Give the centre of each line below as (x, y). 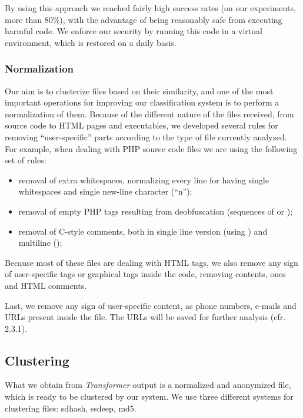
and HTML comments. (46, 285)
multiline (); (40, 243)
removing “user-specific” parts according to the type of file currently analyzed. (146, 136)
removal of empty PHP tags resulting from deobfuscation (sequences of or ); (156, 211)
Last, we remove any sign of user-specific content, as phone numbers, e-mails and (151, 305)
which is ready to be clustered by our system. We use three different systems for (149, 396)
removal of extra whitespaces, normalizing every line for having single (144, 180)
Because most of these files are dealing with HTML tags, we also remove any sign (151, 262)
